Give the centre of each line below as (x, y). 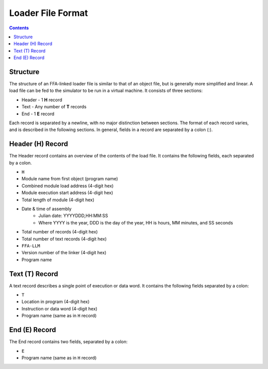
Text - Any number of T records (54, 107)
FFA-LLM (31, 246)
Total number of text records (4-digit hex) (64, 239)
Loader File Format (49, 13)
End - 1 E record (38, 114)
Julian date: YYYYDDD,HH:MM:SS (73, 216)
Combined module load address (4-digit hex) (67, 186)
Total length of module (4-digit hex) (58, 200)
